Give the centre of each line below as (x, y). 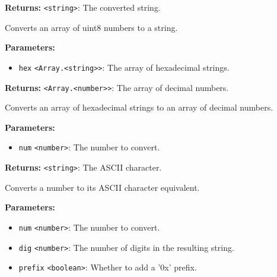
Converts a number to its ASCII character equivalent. (102, 187)
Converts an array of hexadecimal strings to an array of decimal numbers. (139, 107)
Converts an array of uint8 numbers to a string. (91, 27)
